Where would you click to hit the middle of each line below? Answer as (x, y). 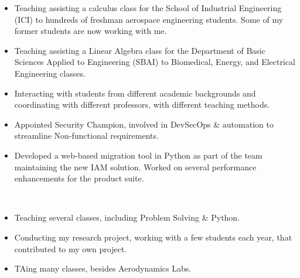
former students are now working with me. (91, 31)
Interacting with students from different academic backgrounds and (135, 93)
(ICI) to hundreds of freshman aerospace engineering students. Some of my (149, 19)
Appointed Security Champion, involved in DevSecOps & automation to (144, 124)
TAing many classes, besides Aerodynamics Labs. (103, 268)
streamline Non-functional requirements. (86, 135)
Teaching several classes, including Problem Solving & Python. (127, 217)
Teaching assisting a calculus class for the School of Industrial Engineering (148, 8)
